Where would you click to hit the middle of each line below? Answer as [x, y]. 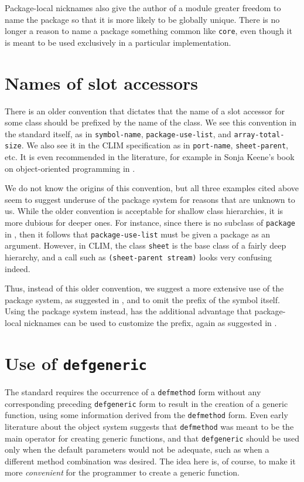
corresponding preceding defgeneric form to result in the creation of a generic [146, 403]
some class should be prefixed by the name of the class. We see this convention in [151, 122]
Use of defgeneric [76, 363]
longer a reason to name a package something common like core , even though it [148, 31]
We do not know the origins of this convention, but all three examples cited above [152, 188]
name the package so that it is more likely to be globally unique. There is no [142, 19]
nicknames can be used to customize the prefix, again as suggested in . [151, 323]
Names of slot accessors [102, 82]
